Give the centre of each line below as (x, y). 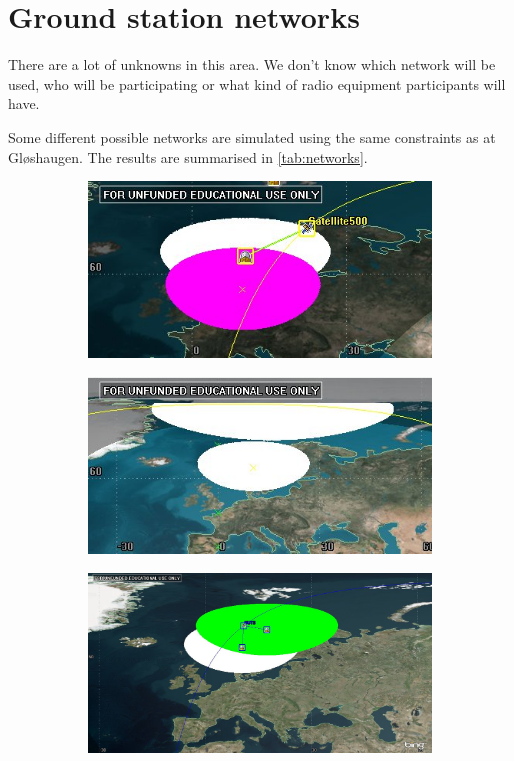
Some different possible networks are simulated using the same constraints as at (252, 136)
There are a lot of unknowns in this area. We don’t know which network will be (252, 64)
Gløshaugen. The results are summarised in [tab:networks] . (188, 156)
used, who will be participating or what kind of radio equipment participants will (257, 83)
